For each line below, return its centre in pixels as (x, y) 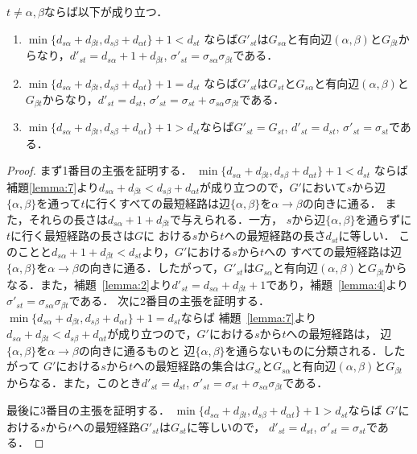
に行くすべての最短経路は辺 (157, 203)
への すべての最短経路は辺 (333, 251)
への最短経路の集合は (189, 366)
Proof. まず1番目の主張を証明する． (99, 170)
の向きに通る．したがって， (151, 268)
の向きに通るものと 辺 (137, 350)
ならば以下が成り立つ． (106, 11)
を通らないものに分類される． (304, 350)
